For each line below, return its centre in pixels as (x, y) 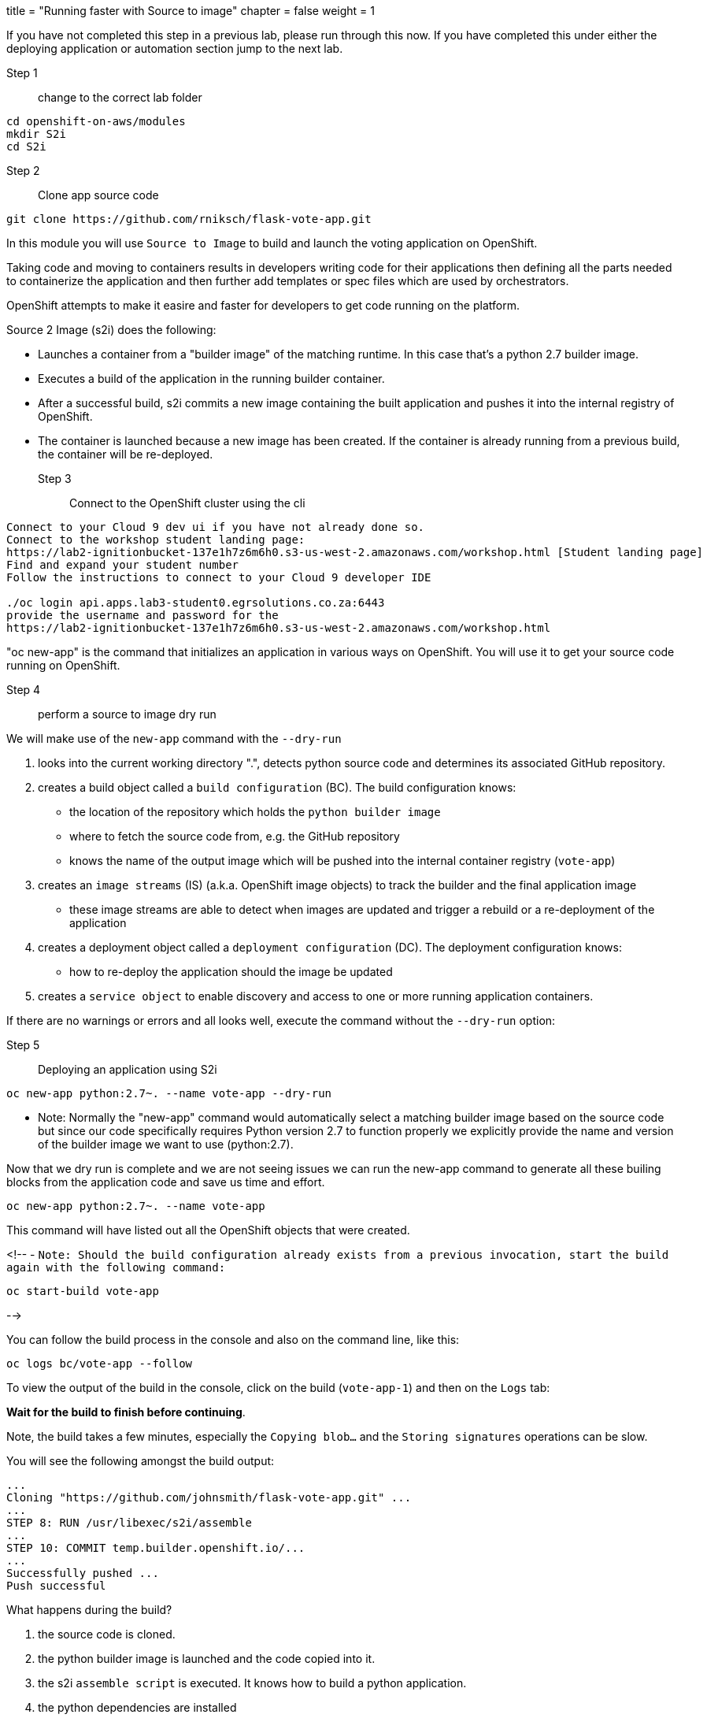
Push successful (56, 1586)
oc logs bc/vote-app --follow (100, 1364)
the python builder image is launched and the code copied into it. (207, 1659)
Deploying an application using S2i (128, 1069)
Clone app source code (98, 195)
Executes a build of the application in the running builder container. (211, 378)
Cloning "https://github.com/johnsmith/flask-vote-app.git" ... (209, 1497)
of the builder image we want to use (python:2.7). (166, 1144)
